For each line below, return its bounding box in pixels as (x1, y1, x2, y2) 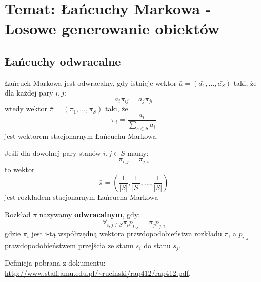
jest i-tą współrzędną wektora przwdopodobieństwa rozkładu (31, 228, 222, 239)
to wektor (5, 163, 35, 174)
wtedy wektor (5, 103, 47, 114)
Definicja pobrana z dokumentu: (5, 257, 106, 268)
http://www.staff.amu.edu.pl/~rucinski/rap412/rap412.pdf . (5, 267, 191, 278)
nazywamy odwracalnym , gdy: (39, 209, 140, 219)
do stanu (144, 239, 171, 250)
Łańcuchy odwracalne (5, 53, 121, 69)
